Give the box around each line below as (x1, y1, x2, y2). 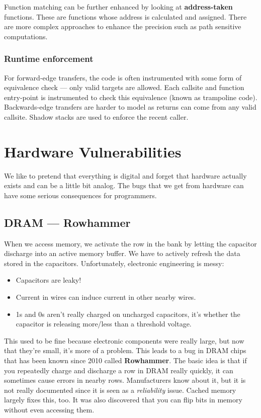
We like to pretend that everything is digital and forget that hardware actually (4, 170, 247, 181)
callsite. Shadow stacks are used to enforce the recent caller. (4, 111, 189, 122)
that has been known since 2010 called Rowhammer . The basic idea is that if (4, 355, 247, 366)
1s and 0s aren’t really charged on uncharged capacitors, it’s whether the (16, 308, 240, 319)
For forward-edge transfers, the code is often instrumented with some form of (4, 72, 242, 82)
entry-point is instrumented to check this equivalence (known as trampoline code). (4, 92, 257, 102)
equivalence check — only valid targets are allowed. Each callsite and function (4, 82, 244, 93)
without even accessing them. (4, 404, 95, 414)
